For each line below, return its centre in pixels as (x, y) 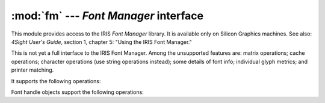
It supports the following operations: (56, 81)
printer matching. (32, 70)
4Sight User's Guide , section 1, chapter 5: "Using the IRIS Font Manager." (101, 42)
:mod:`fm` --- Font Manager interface (107, 16)
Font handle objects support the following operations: (77, 92)
